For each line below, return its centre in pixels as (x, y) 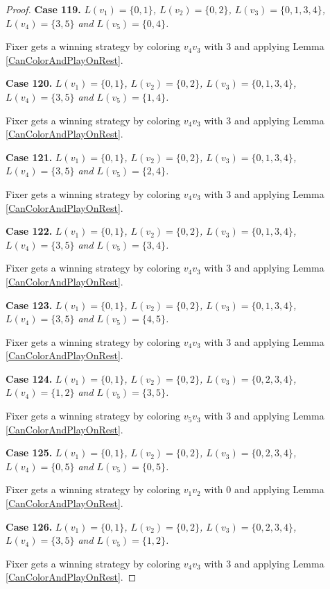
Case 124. (29, 378)
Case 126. (29, 526)
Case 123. (29, 305)
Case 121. (29, 157)
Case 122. (29, 231)
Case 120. (29, 83)
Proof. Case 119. (43, 9)
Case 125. (29, 453)
